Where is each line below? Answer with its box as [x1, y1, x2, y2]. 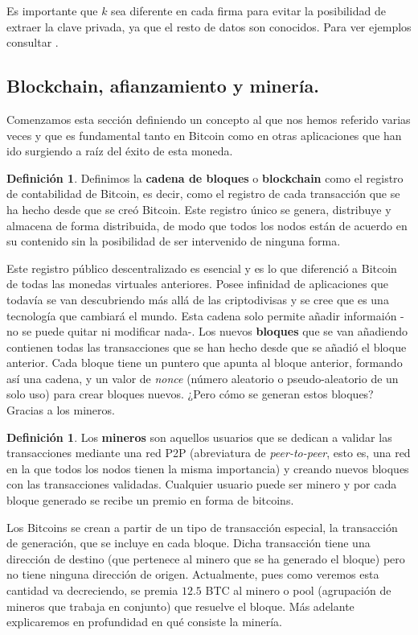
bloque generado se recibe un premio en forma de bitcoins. [6, 492, 294, 509]
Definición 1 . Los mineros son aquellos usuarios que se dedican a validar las [6, 428, 392, 445]
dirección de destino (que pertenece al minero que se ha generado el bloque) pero [6, 550, 405, 567]
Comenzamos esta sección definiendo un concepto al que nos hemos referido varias [6, 110, 411, 127]
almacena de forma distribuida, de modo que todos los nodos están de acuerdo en [6, 216, 408, 233]
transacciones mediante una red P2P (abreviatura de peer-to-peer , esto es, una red [6, 444, 411, 461]
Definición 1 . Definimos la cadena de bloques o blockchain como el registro [6, 169, 404, 186]
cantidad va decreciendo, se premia [6, 582, 178, 599]
